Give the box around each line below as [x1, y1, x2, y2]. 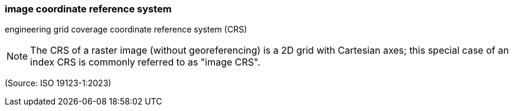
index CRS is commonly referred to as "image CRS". [30, 56, 260, 68]
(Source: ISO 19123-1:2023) [5, 78, 112, 89]
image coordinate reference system [5, 3, 172, 15]
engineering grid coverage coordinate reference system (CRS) [5, 24, 247, 35]
